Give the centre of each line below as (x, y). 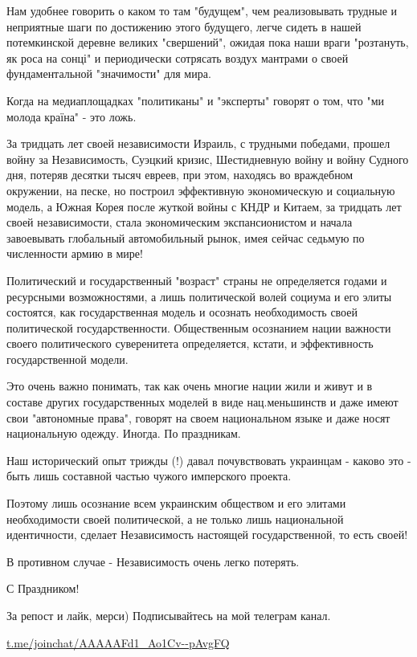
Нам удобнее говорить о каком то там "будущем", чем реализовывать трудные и (202, 10)
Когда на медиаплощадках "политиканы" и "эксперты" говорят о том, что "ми (195, 100)
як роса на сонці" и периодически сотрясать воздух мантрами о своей (178, 57)
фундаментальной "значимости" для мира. (109, 73)
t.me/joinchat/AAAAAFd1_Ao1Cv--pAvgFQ (118, 642)
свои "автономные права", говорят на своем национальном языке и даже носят (198, 417)
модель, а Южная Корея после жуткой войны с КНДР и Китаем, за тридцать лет (204, 206)
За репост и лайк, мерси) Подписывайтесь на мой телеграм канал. (169, 615)
